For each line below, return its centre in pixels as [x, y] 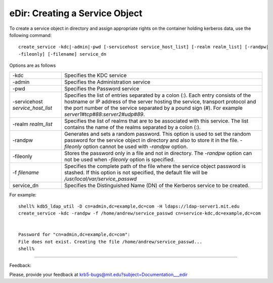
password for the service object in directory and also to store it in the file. [151, 140]
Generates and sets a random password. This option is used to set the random [157, 134]
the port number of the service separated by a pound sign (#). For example [153, 108]
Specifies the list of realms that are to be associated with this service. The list [156, 120]
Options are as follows [33, 65]
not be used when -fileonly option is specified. [120, 159]
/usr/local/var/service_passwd [100, 179]
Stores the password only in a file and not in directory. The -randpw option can [158, 153]
